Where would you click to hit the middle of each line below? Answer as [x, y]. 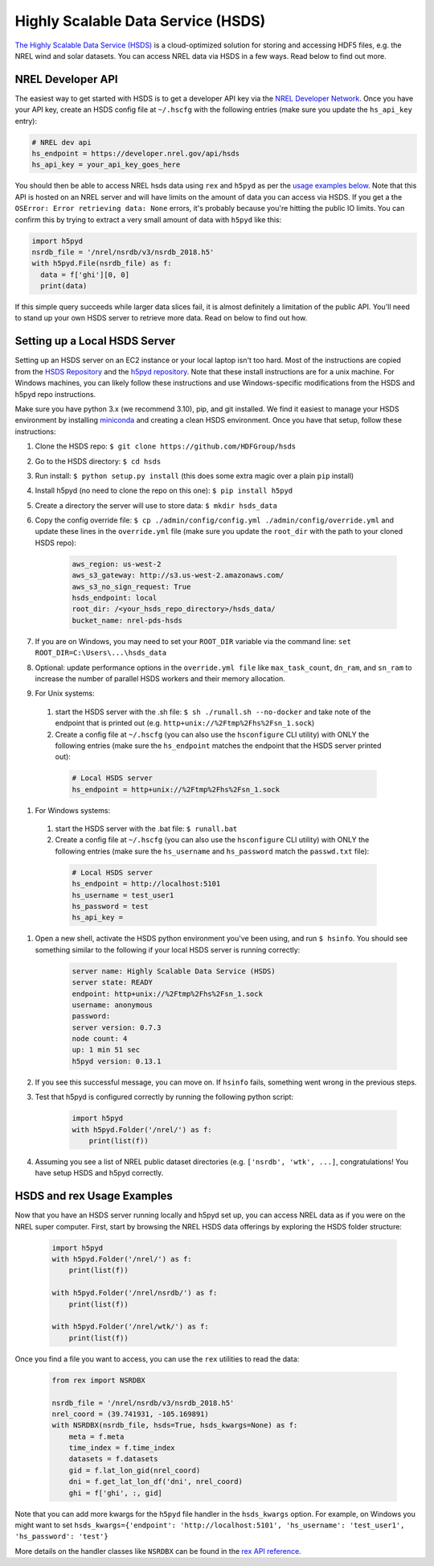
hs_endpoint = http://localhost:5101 [146, 884]
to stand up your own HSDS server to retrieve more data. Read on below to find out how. [161, 318]
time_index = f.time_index [122, 1448]
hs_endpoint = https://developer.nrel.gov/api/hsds [136, 153]
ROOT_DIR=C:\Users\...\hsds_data [101, 653]
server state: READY [112, 983]
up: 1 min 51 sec [106, 1050]
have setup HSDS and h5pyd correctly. [99, 1173]
